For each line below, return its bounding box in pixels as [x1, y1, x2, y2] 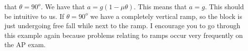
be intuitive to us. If [4, 11, 64, 21]
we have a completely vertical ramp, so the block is [90, 11, 242, 21]
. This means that [133, 1, 187, 11]
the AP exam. [4, 39, 46, 50]
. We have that [41, 1, 85, 11]
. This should [205, 1, 244, 11]
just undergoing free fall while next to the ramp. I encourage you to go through [4, 20, 241, 31]
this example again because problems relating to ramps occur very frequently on [4, 30, 243, 40]
